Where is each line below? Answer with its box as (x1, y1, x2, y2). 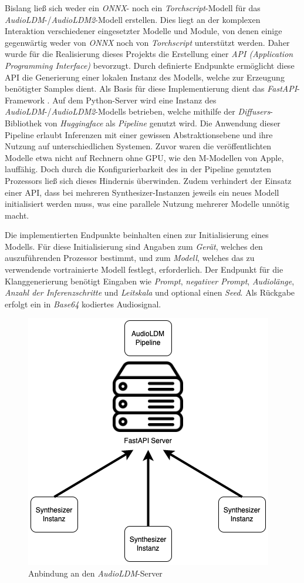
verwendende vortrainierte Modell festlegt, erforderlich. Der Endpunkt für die (5, 263, 283, 276)
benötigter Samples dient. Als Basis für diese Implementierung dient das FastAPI (5, 82, 298, 95)
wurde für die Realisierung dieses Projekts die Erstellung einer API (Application (5, 48, 293, 60)
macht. (5, 209, 29, 221)
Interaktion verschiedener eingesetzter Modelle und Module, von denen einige (5, 25, 282, 37)
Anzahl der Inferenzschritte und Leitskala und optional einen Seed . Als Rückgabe (5, 286, 295, 299)
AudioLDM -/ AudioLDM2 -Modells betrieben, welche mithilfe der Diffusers (5, 105, 271, 118)
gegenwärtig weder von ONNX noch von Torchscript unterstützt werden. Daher (5, 36, 290, 48)
